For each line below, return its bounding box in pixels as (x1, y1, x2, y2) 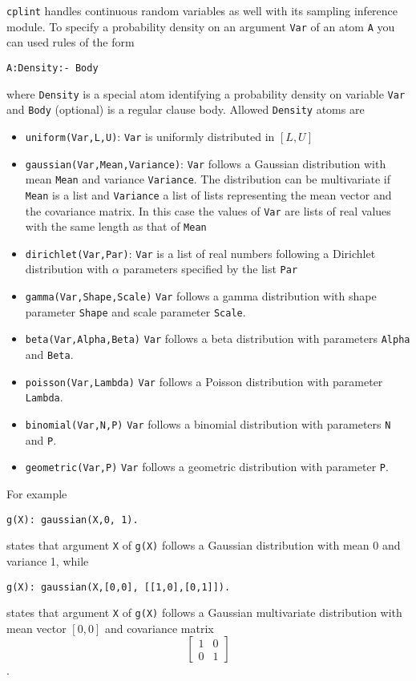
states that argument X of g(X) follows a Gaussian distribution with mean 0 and (6, 537, 401, 554)
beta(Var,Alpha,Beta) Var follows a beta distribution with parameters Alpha (25, 330, 410, 347)
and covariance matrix (104, 619, 214, 636)
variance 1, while (6, 552, 89, 569)
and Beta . (25, 346, 74, 363)
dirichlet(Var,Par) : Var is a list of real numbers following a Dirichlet (25, 244, 376, 261)
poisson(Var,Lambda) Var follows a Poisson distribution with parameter (25, 373, 383, 389)
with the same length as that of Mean (25, 218, 207, 235)
